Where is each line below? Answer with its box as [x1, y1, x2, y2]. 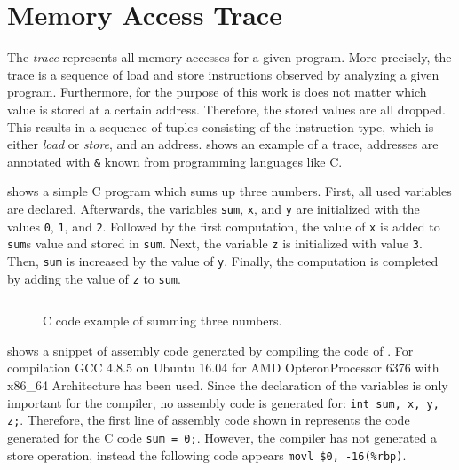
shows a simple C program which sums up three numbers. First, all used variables [7, 182, 452, 200]
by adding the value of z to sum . [7, 269, 181, 287]
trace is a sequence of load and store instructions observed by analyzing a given [7, 65, 439, 83]
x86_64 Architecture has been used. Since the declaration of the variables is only [7, 376, 448, 394]
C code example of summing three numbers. [43, 311, 282, 330]
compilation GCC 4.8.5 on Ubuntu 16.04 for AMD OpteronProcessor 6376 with [7, 358, 439, 377]
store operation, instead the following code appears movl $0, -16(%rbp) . [7, 445, 407, 464]
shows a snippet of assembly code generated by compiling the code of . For [7, 341, 414, 359]
